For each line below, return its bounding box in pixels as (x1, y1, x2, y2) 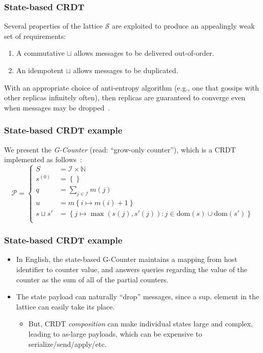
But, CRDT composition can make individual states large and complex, (28, 318, 253, 329)
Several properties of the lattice (4, 20, 103, 31)
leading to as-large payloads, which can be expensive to (28, 328, 203, 339)
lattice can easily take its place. (16, 301, 115, 312)
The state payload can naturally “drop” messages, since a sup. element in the (16, 291, 259, 302)
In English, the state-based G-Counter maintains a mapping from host (16, 254, 237, 264)
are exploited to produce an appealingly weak (112, 20, 255, 31)
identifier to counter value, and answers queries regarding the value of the (16, 264, 248, 275)
